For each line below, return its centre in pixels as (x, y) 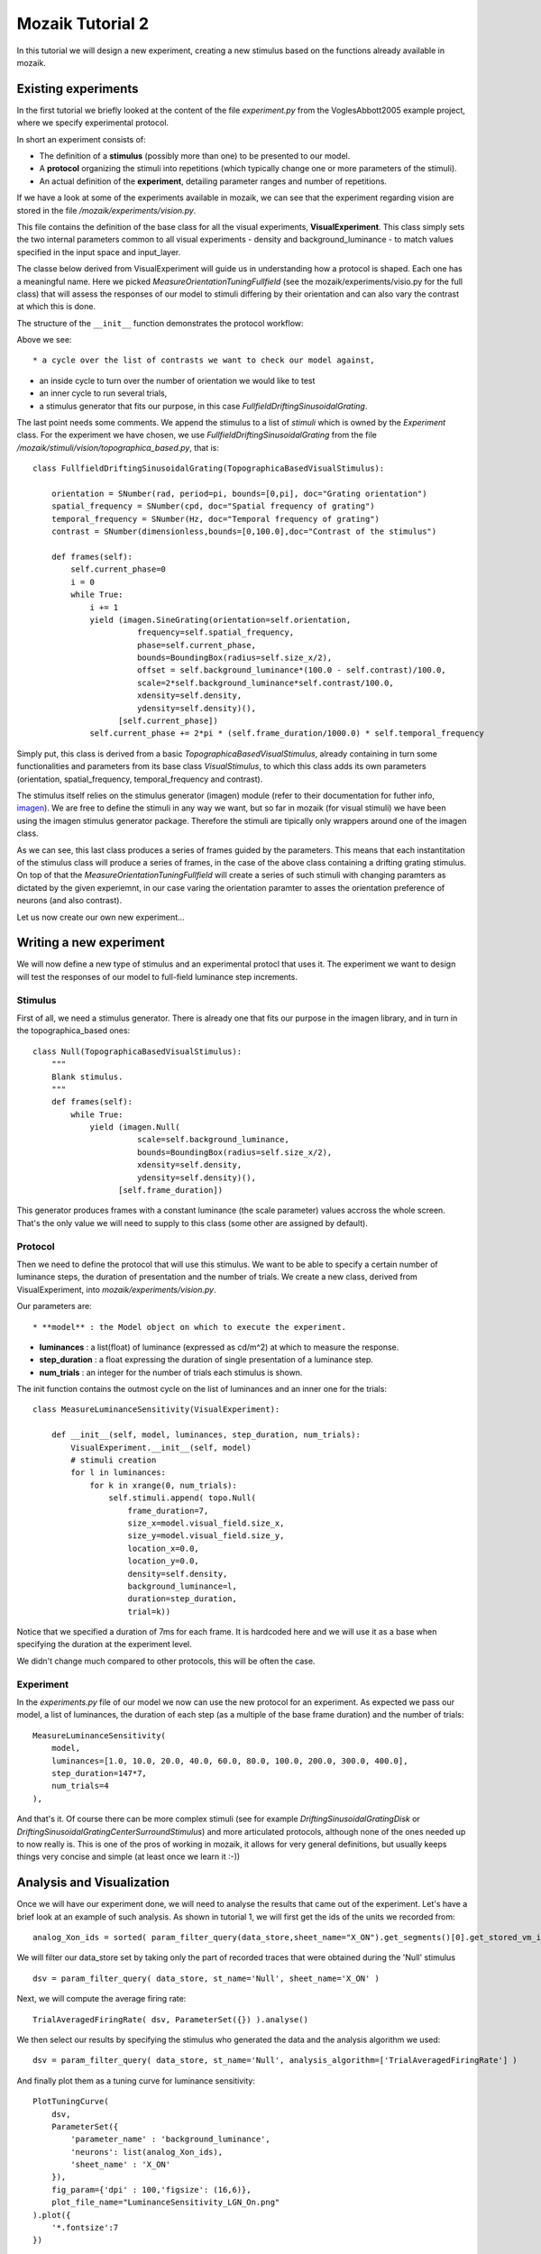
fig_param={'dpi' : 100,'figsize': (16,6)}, (151, 2190)
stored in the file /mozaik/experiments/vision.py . (106, 210)
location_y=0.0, (164, 1561)
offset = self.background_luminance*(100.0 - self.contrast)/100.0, (291, 670)
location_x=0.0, (164, 1548)
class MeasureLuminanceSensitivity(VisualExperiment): (156, 1410)
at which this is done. (56, 307)
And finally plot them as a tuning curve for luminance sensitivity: (136, 2080)
